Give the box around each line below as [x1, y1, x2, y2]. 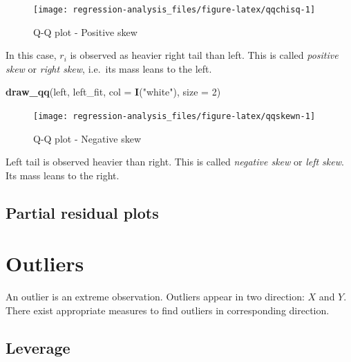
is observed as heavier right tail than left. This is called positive [70, 48, 339, 62]
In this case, [6, 48, 57, 62]
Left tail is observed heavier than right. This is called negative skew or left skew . [6, 154, 344, 169]
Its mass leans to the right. [6, 168, 120, 182]
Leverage [6, 336, 70, 358]
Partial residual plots [6, 201, 159, 223]
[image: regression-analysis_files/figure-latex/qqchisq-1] [33, 5, 316, 15]
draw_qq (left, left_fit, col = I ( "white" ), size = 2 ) [6, 84, 221, 99]
